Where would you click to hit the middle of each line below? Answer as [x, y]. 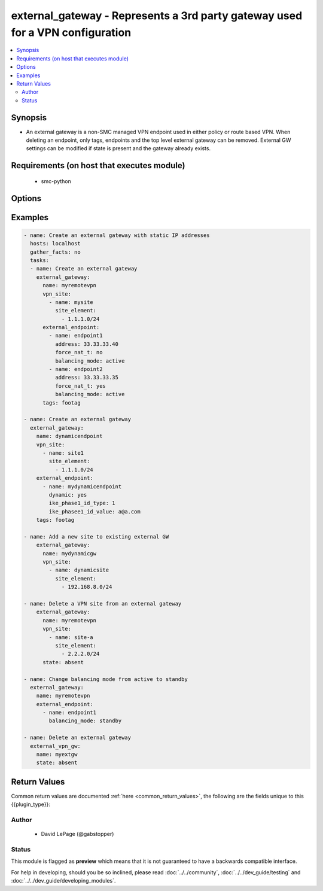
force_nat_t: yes [80, 386]
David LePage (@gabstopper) [77, 834]
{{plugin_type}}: [31, 804]
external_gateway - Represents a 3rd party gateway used [157, 16]
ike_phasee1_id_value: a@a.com [95, 511]
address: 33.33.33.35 [87, 378]
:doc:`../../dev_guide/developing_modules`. [63, 881]
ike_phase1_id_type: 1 [82, 503]
